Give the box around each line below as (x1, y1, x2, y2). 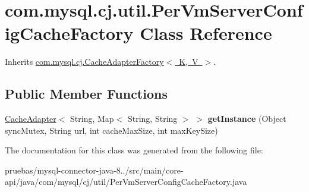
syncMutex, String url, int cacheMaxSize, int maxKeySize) (5, 124, 218, 136)
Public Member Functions (5, 84, 168, 103)
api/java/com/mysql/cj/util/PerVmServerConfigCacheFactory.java (5, 175, 247, 188)
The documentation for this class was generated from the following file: (5, 144, 263, 156)
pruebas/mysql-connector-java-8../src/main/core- (5, 163, 184, 176)
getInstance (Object (207, 112, 286, 125)
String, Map (70, 112, 114, 125)
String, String (127, 112, 178, 125)
